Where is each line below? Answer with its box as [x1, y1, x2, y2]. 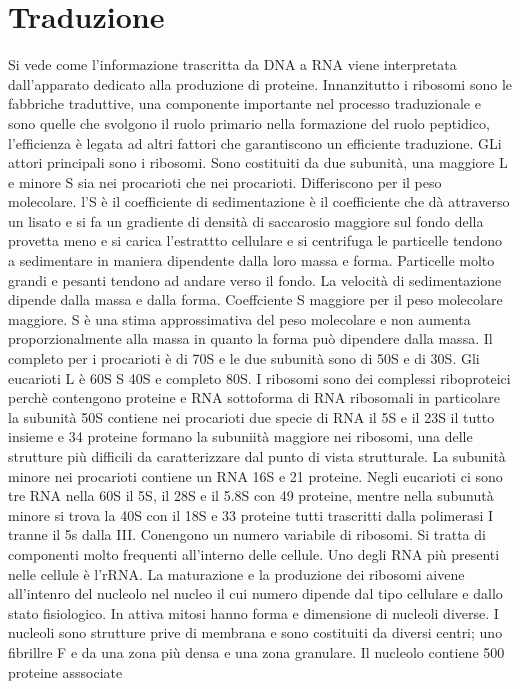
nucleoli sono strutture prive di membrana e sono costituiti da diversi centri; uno [8, 622, 503, 643]
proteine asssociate [8, 661, 123, 682]
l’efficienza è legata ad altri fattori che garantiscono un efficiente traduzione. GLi [8, 132, 502, 153]
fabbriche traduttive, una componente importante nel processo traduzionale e [8, 93, 481, 114]
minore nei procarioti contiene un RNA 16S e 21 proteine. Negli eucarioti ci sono [8, 465, 503, 486]
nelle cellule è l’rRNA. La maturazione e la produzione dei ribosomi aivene [8, 563, 465, 584]
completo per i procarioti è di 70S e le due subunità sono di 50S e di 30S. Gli [8, 348, 480, 369]
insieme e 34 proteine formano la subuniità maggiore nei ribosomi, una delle [8, 426, 473, 447]
